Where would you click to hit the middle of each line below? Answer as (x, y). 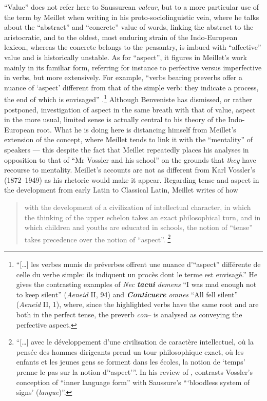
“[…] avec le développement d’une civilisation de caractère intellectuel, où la (135, 342)
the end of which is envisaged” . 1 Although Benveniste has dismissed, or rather (128, 98)
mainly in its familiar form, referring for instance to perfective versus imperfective (133, 67)
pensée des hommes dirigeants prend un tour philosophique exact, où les (130, 351)
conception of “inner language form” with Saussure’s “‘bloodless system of (133, 382)
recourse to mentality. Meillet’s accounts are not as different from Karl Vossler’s (130, 170)
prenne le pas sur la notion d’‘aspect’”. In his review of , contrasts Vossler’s (134, 371)
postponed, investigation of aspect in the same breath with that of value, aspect (130, 109)
